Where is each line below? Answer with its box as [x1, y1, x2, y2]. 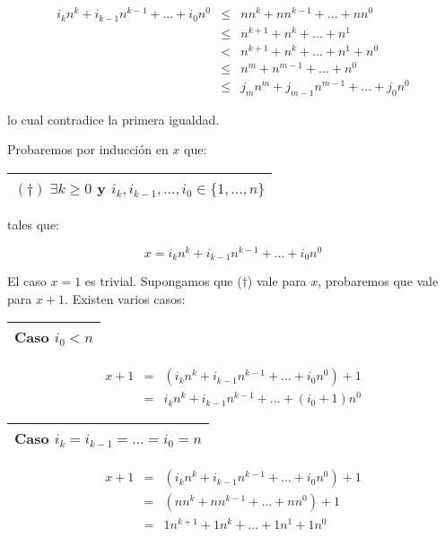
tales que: [7, 214, 60, 233]
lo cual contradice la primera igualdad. [7, 109, 220, 128]
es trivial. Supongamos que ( [84, 272, 242, 290]
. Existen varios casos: [65, 289, 186, 307]
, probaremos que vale [318, 272, 439, 290]
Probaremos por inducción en [7, 140, 169, 159]
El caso [7, 272, 47, 290]
